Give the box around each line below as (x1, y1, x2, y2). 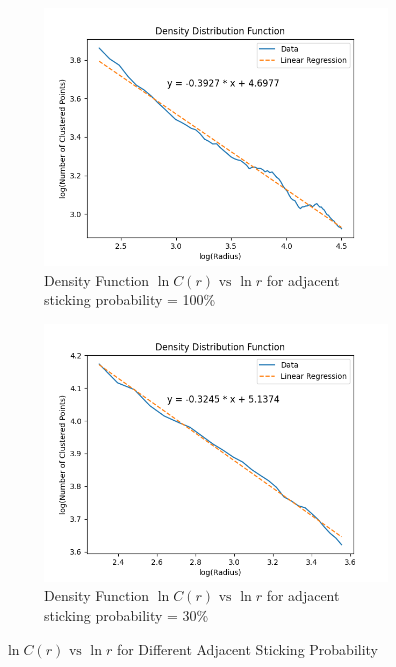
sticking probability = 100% (44, 289, 216, 310)
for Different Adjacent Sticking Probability (116, 638, 379, 659)
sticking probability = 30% (44, 604, 209, 625)
